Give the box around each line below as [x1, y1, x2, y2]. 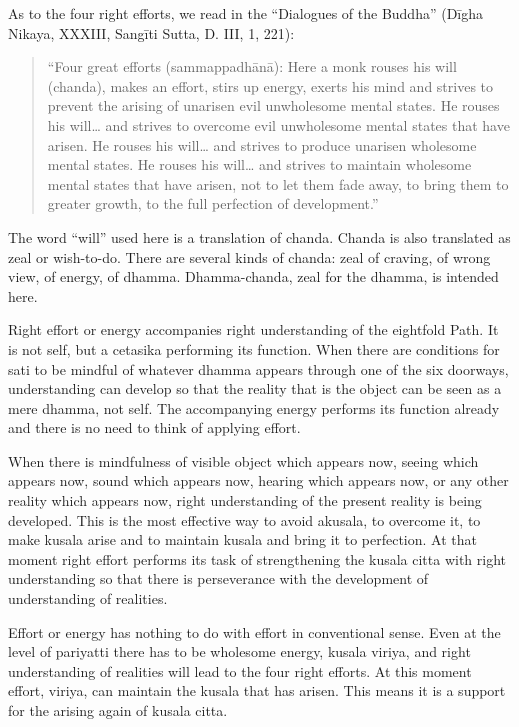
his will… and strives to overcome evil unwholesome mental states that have [47, 114, 510, 135]
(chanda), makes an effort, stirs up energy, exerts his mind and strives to [47, 75, 494, 96]
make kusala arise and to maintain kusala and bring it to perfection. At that [8, 529, 477, 550]
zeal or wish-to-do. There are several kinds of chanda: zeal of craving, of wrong [8, 246, 491, 267]
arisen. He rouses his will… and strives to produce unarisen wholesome [47, 134, 477, 155]
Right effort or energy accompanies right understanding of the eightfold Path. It [8, 319, 499, 340]
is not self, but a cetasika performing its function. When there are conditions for [8, 338, 500, 359]
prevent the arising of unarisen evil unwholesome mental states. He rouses [47, 95, 500, 116]
